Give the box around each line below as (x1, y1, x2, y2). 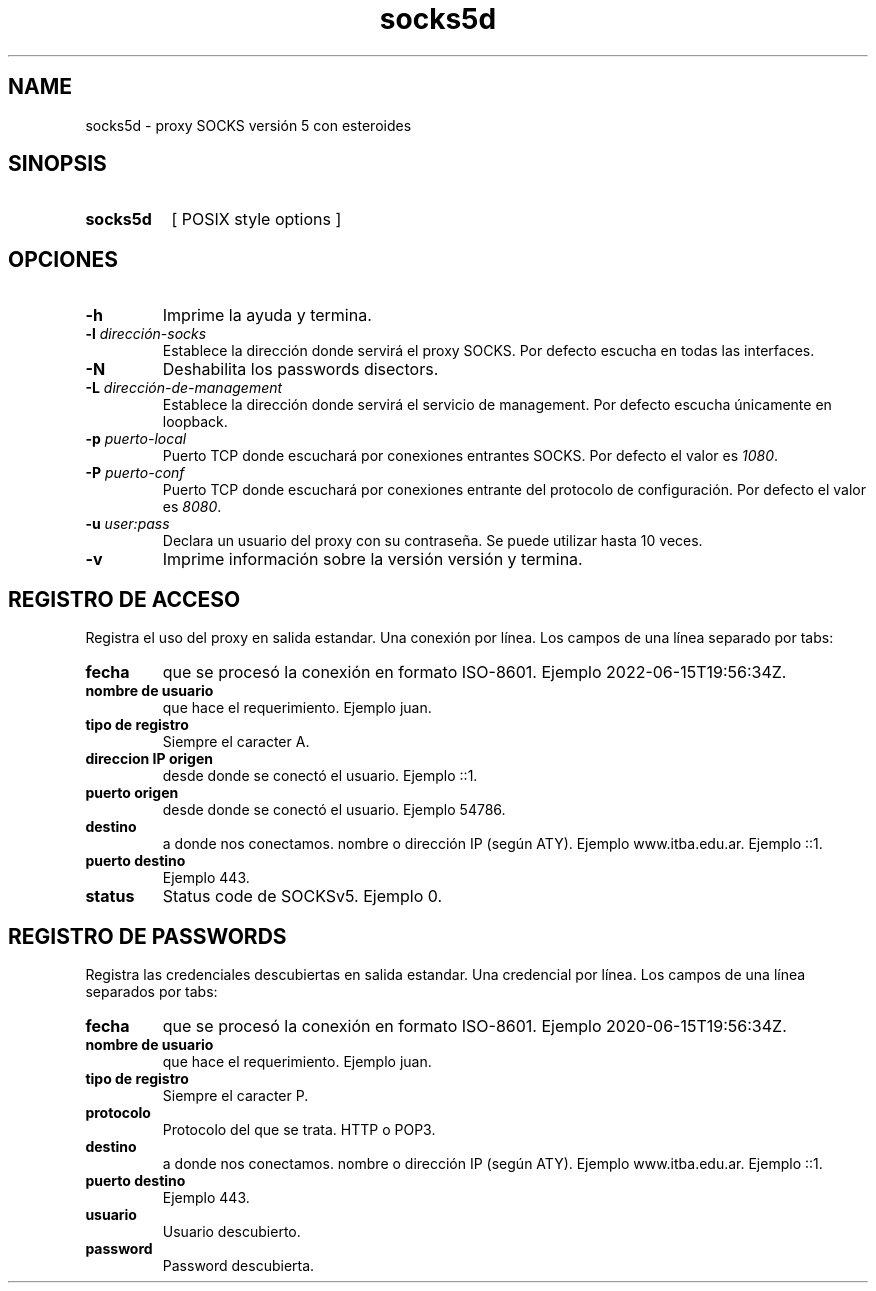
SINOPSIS (8, 151, 107, 177)
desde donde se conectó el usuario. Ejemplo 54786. (162, 801, 506, 819)
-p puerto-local (85, 430, 187, 448)
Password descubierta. (162, 1256, 315, 1274)
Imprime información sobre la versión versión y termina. (162, 549, 583, 570)
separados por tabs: (85, 982, 218, 1000)
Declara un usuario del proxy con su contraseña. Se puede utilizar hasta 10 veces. (162, 532, 703, 550)
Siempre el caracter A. (162, 733, 310, 751)
